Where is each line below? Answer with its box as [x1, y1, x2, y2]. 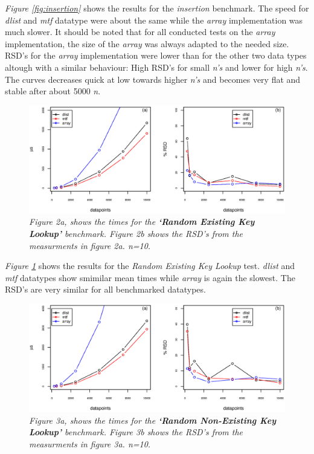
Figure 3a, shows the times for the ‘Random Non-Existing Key [29, 413, 277, 426]
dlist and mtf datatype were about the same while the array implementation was [5, 13, 303, 26]
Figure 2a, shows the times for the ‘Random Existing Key [29, 215, 255, 228]
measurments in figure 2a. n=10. [29, 239, 151, 251]
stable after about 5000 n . [5, 85, 101, 97]
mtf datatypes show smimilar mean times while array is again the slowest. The [5, 271, 295, 284]
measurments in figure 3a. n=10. [29, 437, 151, 450]
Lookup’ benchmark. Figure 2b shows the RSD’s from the [29, 227, 243, 239]
